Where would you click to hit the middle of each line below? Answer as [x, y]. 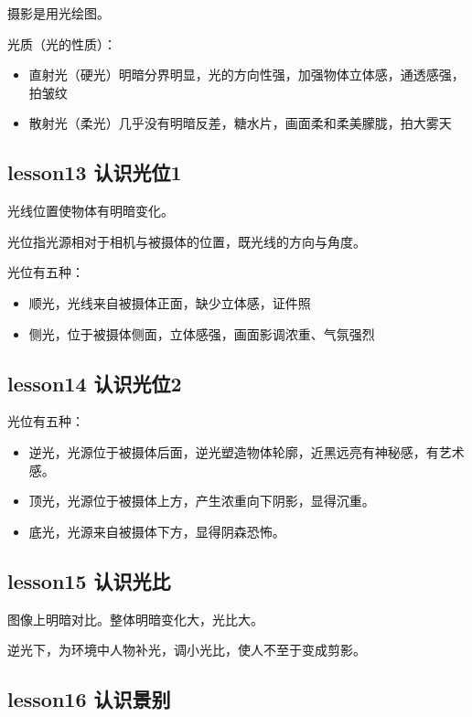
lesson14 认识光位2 [95, 383]
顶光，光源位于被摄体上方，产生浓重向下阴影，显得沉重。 [202, 501]
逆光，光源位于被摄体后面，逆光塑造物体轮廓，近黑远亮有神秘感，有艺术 [247, 451]
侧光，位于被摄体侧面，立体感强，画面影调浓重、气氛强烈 [202, 333]
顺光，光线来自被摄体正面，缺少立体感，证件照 [170, 302]
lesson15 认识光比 [89, 580]
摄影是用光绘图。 [59, 13]
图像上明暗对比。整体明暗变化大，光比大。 [135, 619]
